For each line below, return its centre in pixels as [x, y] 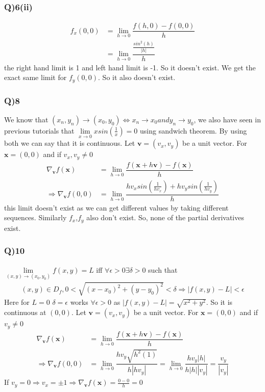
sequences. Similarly [35, 217]
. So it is [219, 302]
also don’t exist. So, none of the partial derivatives [165, 217]
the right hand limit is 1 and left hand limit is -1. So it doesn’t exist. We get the [130, 67]
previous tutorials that [39, 130]
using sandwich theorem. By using [194, 130]
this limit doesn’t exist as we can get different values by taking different [116, 207]
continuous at [25, 312]
